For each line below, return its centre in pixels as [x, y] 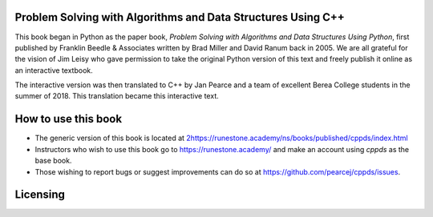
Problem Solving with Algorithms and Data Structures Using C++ [180, 17]
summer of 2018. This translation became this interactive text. [117, 96]
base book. [53, 161]
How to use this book [69, 119]
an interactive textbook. [54, 70]
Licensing [40, 195]
